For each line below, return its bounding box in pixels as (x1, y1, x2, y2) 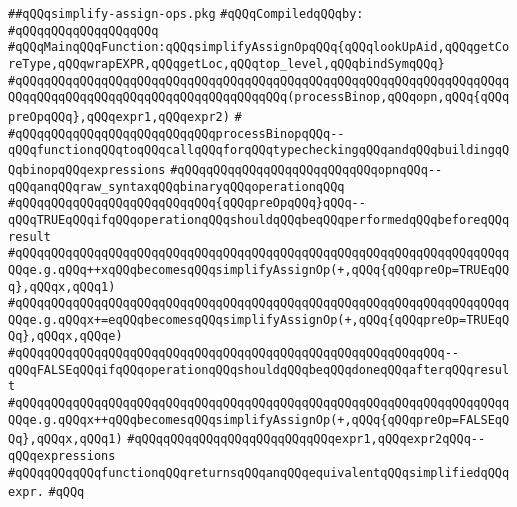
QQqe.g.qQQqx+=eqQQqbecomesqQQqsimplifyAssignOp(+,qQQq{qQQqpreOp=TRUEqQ (8, 312, 510, 327)
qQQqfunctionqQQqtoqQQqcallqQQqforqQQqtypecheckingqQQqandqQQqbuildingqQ (8, 143, 510, 158)
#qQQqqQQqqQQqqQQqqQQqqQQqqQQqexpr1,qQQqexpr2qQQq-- (127, 432, 486, 447)
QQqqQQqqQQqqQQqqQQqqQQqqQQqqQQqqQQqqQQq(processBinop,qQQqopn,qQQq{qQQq (8, 90, 510, 105)
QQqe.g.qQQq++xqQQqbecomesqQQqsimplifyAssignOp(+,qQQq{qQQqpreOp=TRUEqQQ (8, 262, 510, 277)
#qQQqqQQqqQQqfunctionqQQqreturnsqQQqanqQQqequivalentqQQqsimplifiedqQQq (8, 465, 510, 480)
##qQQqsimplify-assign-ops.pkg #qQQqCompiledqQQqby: (8, 7, 364, 21)
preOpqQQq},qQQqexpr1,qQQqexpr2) (8, 109, 230, 124)
